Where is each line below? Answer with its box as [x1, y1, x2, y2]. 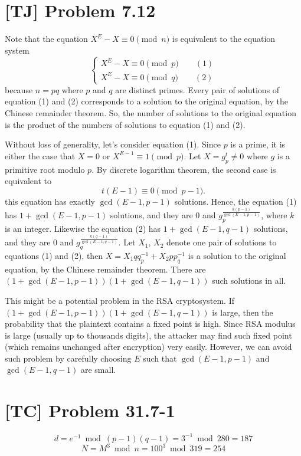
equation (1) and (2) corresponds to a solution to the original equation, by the [5, 95, 288, 107]
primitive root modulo [5, 163, 85, 175]
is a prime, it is [230, 138, 286, 150]
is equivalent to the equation [172, 32, 276, 45]
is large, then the [212, 306, 273, 318]
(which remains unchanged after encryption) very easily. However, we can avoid [5, 340, 292, 353]
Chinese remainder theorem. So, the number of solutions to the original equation [5, 107, 296, 119]
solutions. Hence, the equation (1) [174, 195, 297, 207]
